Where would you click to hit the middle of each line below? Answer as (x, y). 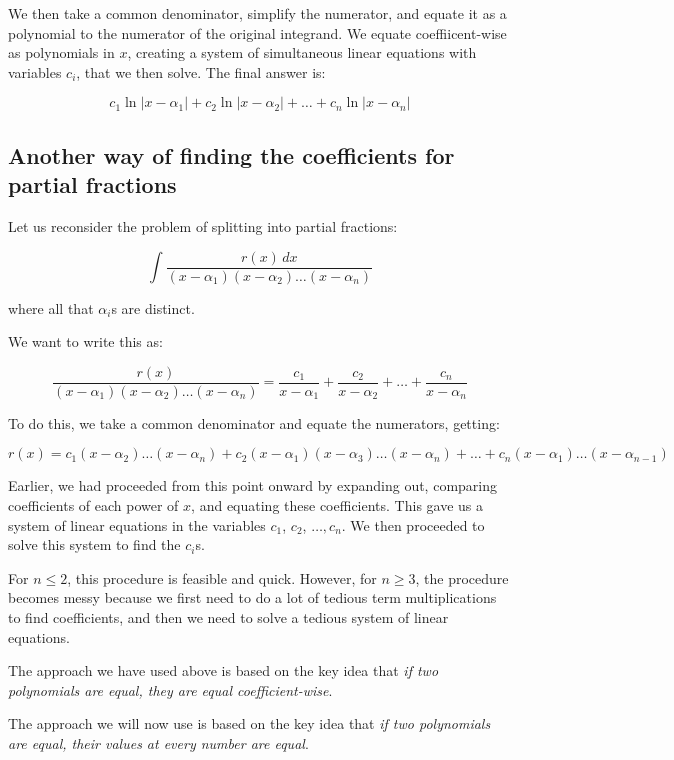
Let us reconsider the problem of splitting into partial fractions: (203, 225)
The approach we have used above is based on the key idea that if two (223, 670)
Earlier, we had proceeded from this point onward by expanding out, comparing (253, 485)
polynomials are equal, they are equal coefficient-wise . (170, 689)
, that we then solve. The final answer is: (201, 71)
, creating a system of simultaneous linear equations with (302, 52)
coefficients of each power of (93, 505)
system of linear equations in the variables (137, 524)
